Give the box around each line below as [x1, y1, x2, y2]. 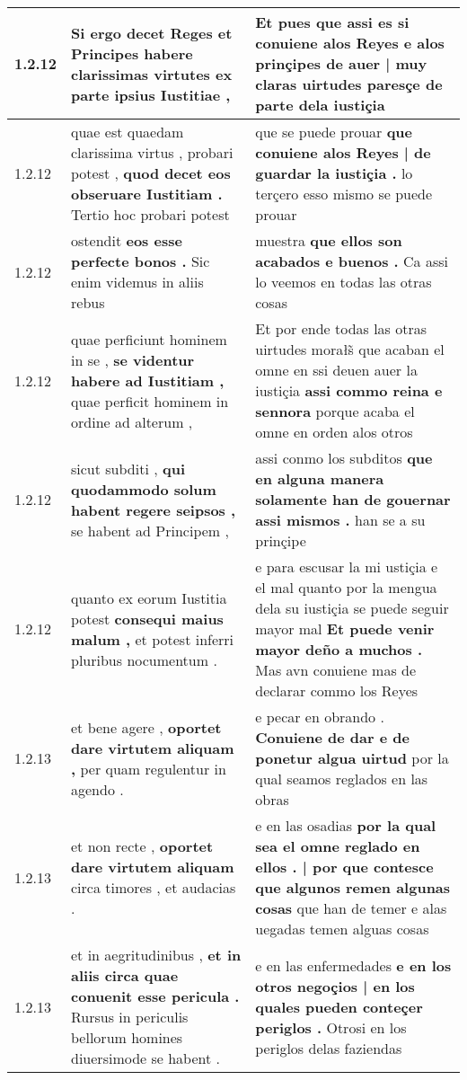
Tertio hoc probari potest [71, 204, 230, 225]
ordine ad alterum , [71, 411, 193, 432]
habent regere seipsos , [71, 499, 236, 520]
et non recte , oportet [71, 836, 214, 856]
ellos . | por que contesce [255, 856, 434, 877]
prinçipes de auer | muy [255, 53, 427, 74]
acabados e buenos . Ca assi [255, 251, 448, 271]
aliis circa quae [71, 965, 179, 986]
